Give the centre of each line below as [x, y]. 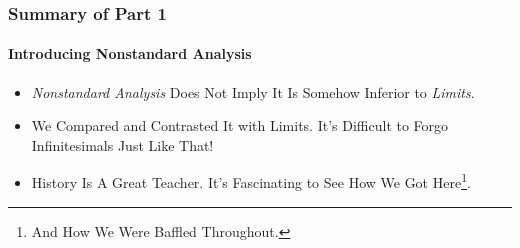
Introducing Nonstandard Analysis [130, 53]
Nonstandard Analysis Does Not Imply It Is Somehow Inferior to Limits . [253, 91]
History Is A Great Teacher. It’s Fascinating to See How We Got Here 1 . [251, 181]
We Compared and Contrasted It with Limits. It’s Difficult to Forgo [240, 125]
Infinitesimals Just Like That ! [122, 144]
